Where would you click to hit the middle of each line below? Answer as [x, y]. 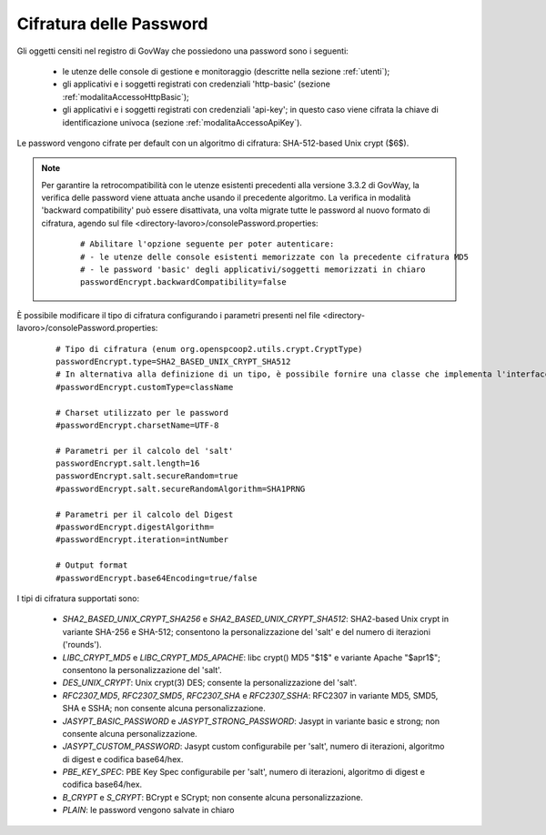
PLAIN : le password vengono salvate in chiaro [148, 810]
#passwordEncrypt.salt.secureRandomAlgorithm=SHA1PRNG [181, 488]
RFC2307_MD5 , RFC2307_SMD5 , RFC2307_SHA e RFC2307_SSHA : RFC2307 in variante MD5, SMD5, [250, 695]
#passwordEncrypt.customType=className [145, 387]
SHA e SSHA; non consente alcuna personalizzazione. [164, 709]
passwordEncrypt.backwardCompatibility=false [183, 282]
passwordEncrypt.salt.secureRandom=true [147, 476]
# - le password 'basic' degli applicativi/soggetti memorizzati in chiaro [253, 270]
